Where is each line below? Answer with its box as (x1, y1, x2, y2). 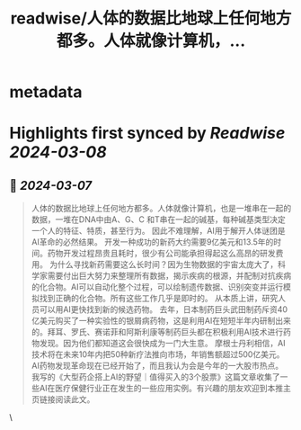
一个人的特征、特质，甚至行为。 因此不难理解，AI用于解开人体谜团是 (31, 226, 286, 237)
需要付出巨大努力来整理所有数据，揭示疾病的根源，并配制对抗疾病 (47, 271, 292, 282)
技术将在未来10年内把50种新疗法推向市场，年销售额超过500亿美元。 (31, 349, 285, 360)
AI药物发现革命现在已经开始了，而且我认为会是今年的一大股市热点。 (31, 361, 284, 372)
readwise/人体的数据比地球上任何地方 (10, 8, 292, 29)
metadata (9, 82, 83, 103)
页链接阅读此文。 (31, 394, 95, 405)
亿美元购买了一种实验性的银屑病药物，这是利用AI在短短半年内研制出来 (31, 316, 292, 327)
